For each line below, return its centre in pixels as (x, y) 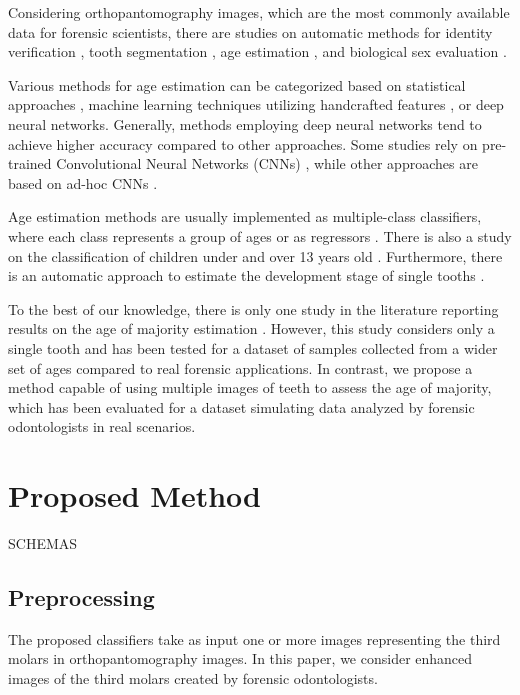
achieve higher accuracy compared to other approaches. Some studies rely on (243, 143)
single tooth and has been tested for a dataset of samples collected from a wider (253, 347)
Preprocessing (81, 596)
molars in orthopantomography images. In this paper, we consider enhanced (240, 658)
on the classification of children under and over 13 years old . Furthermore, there (255, 255)
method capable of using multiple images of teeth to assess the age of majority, (250, 387)
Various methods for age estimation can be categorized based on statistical (237, 84)
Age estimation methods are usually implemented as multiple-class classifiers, (245, 216)
